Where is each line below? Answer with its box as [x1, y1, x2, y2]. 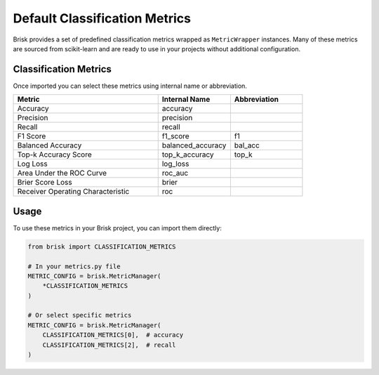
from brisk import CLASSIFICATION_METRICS [27, 242, 176, 251]
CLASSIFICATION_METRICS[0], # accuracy [42, 331, 184, 339]
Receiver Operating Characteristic [17, 187, 130, 197]
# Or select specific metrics [27, 311, 132, 320]
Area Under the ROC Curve [17, 169, 107, 178]
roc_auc [161, 169, 189, 178]
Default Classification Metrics [13, 11, 191, 26]
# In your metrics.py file [27, 262, 121, 270]
